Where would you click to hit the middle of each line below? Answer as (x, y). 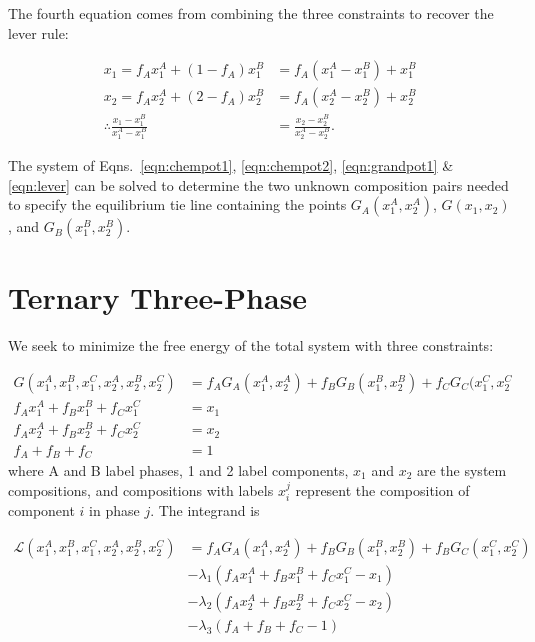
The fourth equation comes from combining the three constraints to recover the (251, 13)
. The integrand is (205, 510)
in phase (114, 510)
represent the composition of (382, 489)
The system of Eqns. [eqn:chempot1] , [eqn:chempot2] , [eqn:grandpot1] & (231, 165)
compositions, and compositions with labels (141, 489)
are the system (461, 469)
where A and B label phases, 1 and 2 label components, (178, 469)
